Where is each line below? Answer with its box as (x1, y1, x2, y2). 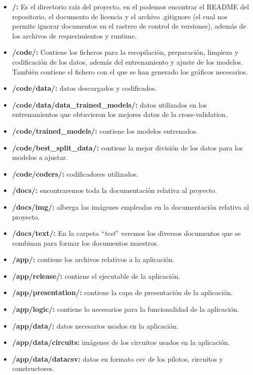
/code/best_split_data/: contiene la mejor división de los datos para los (12, 142, 243, 152)
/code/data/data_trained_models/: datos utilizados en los (12, 99, 207, 110)
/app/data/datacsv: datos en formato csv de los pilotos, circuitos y (12, 353, 223, 364)
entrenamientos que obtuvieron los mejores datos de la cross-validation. (12, 109, 227, 119)
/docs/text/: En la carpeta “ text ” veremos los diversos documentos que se (12, 228, 241, 238)
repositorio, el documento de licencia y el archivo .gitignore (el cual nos (12, 11, 228, 21)
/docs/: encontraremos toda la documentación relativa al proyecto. (12, 185, 217, 195)
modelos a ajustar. (12, 152, 68, 162)
